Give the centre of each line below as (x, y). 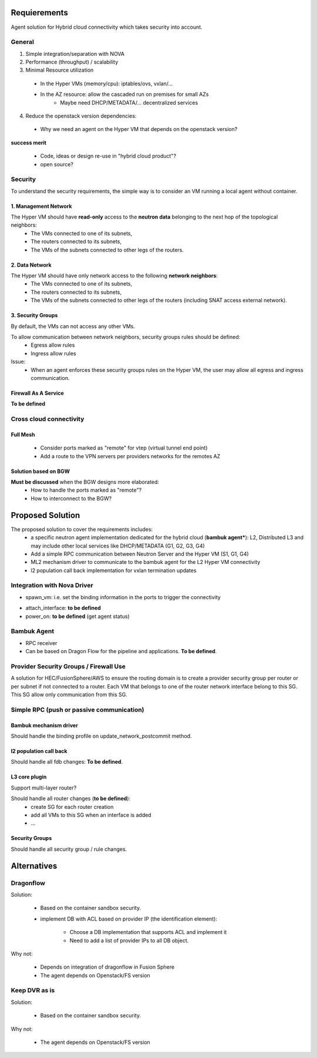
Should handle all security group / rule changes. (69, 849)
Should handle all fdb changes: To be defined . (67, 762)
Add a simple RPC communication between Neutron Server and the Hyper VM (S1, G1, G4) (140, 554)
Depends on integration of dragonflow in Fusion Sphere (107, 967)
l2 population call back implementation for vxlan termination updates (114, 570)
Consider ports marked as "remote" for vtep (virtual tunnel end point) (124, 448)
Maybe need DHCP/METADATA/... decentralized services (129, 102)
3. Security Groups (34, 315)
